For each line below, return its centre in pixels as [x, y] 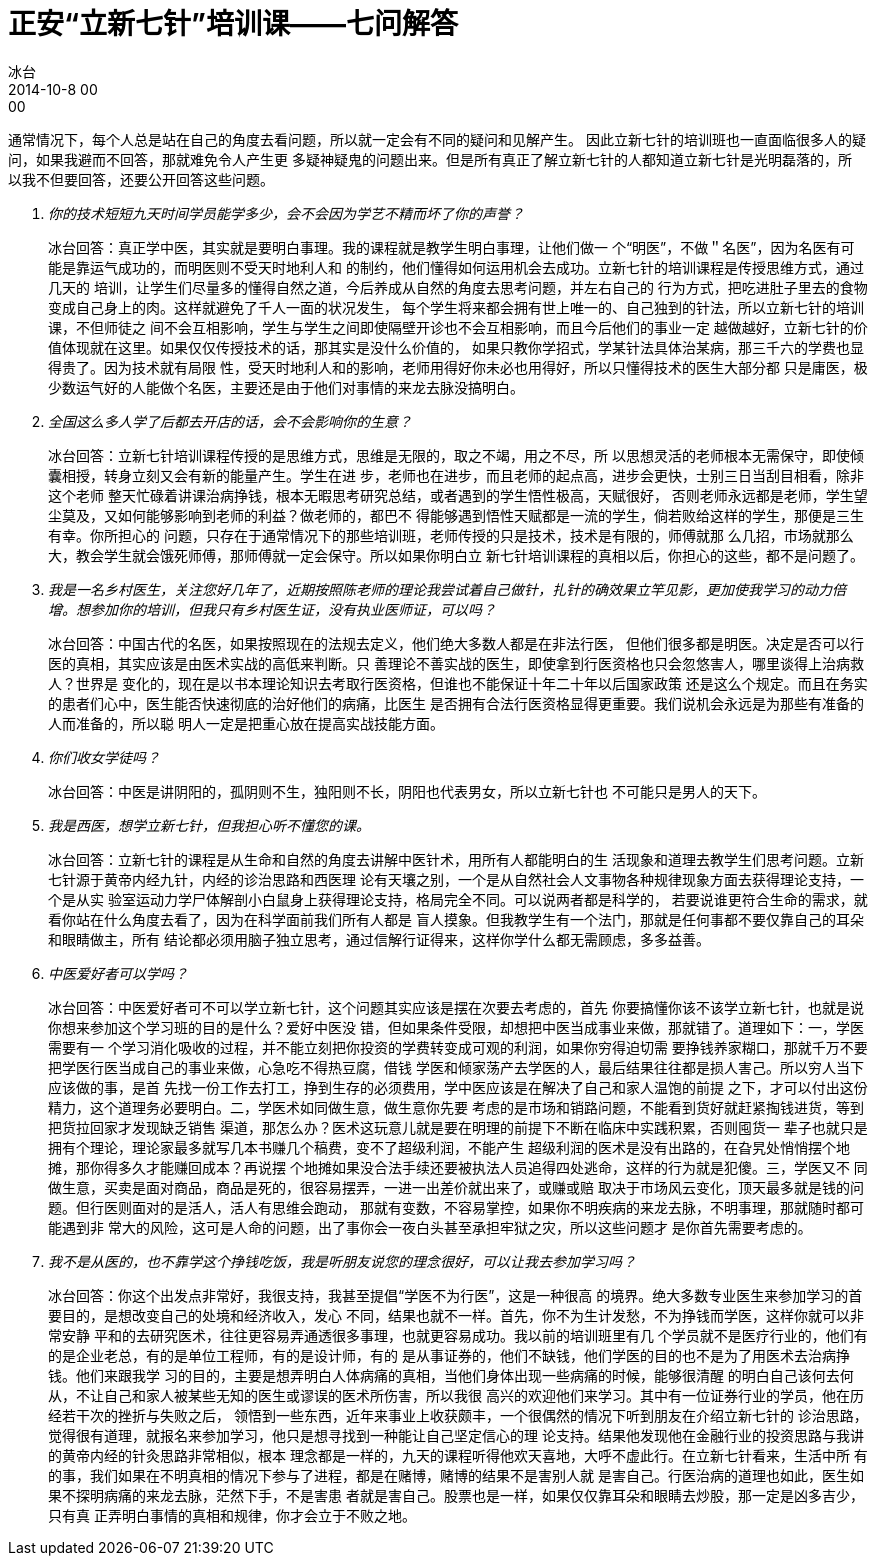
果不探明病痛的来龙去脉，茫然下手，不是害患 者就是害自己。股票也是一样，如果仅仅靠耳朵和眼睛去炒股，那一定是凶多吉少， [456, 1495]
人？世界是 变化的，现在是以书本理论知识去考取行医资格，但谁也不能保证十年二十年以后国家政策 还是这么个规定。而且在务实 [458, 683]
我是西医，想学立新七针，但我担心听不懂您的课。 [209, 825]
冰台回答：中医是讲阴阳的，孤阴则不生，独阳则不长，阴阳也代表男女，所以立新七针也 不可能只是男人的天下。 [407, 791]
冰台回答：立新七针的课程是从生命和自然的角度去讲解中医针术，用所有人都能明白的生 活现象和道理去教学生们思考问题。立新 [456, 859]
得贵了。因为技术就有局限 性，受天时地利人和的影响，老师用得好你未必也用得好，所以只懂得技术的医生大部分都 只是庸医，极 [458, 367]
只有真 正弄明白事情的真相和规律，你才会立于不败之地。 [232, 1515]
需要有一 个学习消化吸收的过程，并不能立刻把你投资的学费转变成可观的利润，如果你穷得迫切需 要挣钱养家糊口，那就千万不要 [458, 1047]
